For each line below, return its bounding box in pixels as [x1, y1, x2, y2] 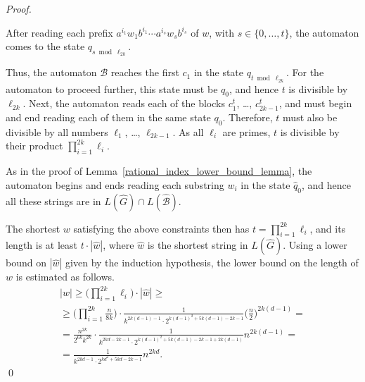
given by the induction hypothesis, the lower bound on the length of [65, 255, 359, 270]
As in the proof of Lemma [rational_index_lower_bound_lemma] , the [6, 164, 312, 178]
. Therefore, [222, 109, 273, 124]
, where [103, 238, 134, 252]
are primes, [222, 124, 271, 139]
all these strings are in [6, 193, 101, 208]
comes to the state [6, 39, 85, 54]
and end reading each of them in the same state [6, 109, 211, 124]
